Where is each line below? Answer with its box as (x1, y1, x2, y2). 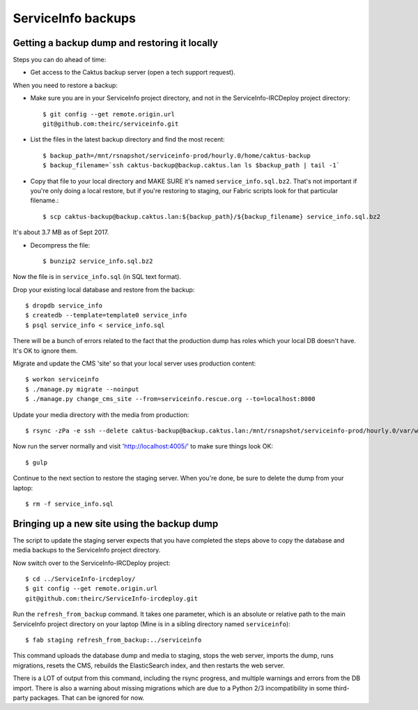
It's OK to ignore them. (13, 346, 78, 355)
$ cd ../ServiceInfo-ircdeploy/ (25, 575, 136, 583)
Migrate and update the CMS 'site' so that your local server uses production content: (13, 359, 256, 368)
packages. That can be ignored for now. (29, 693, 145, 702)
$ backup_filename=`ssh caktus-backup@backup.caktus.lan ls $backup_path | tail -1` (42, 161, 341, 169)
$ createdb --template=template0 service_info (25, 311, 187, 319)
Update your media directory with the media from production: (13, 410, 189, 418)
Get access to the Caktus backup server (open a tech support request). (30, 68, 236, 77)
